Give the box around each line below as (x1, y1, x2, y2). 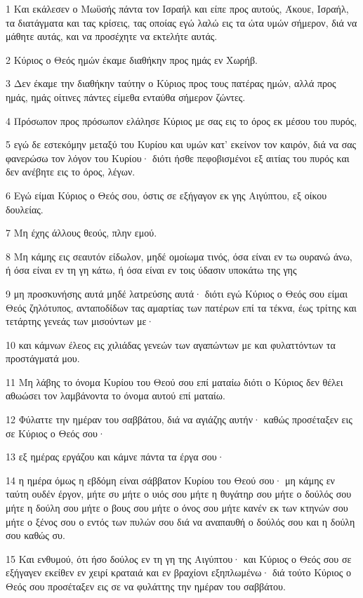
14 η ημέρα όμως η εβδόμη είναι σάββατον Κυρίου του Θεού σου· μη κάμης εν (6, 472, 335, 487)
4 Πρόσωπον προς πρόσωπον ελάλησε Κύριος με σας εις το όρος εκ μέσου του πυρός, (6, 113, 357, 128)
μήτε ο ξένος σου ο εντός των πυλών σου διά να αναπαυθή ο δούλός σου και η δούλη (6, 514, 355, 529)
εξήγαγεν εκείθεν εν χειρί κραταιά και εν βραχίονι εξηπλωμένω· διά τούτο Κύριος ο (6, 565, 351, 580)
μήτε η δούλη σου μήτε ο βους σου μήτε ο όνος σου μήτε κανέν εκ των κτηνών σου (6, 500, 348, 515)
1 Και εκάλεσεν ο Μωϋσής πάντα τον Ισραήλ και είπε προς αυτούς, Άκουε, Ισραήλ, (6, 1, 349, 15)
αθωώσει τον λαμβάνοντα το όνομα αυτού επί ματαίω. (6, 388, 225, 403)
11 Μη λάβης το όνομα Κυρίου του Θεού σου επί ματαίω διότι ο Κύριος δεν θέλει (6, 374, 343, 389)
